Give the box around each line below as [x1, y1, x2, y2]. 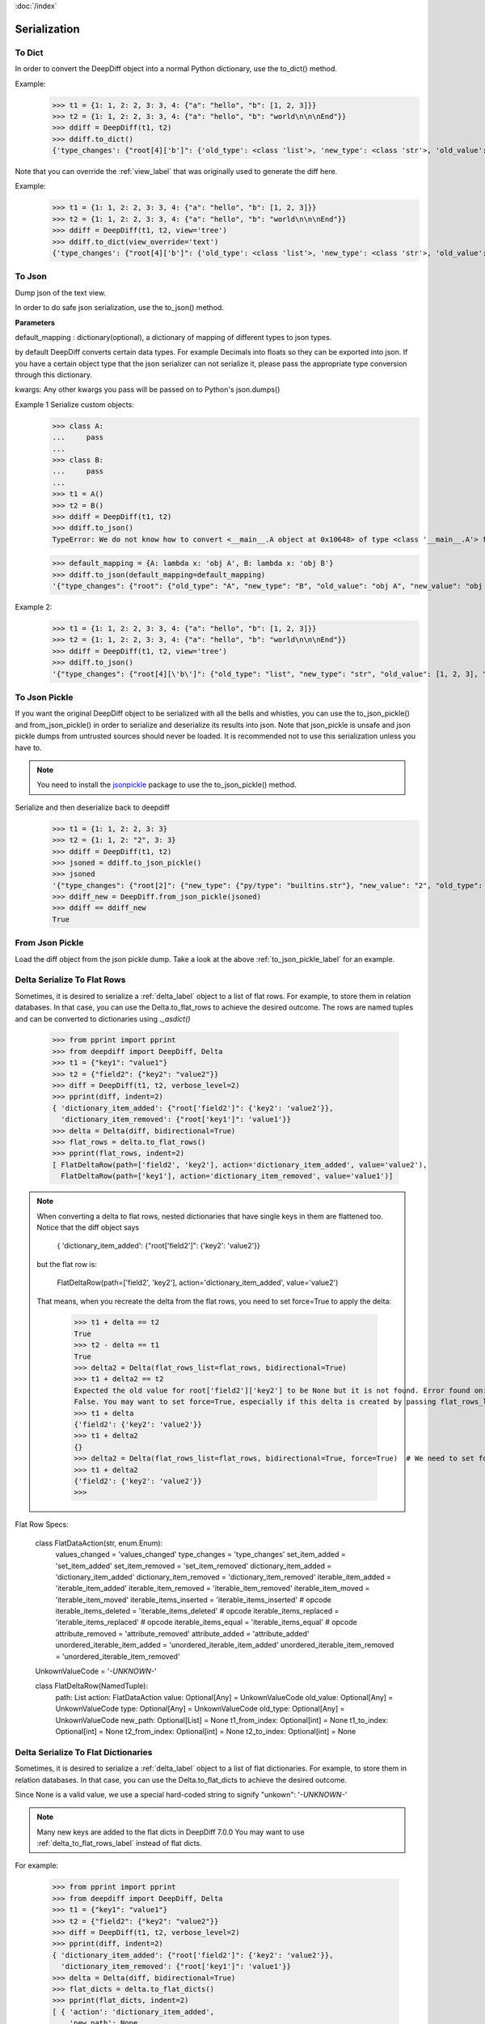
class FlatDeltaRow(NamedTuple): [35, 1681, 149, 1691]
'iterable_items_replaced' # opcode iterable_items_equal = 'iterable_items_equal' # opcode [55, 1618, 357, 1627]
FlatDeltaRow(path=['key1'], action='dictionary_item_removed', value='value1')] [61, 1171, 394, 1181]
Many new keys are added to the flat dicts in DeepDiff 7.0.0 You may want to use [36, 1826, 305, 1837]
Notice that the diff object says [36, 1222, 140, 1232]
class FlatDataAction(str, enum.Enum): [35, 1538, 163, 1548]
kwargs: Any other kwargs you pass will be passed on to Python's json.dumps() [15, 385, 280, 394]
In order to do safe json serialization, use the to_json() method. [15, 303, 224, 313]
